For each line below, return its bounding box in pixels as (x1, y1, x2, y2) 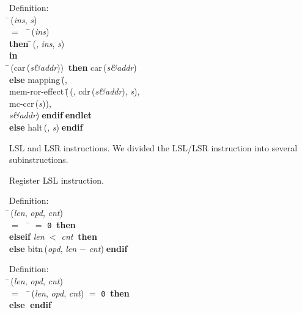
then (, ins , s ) (9, 37, 65, 49)
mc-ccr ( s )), (9, 96, 51, 109)
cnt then (61, 230, 97, 243)
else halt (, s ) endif (9, 120, 83, 133)
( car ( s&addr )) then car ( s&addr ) (10, 60, 137, 73)
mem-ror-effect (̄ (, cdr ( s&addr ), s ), (9, 85, 140, 98)
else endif (9, 298, 51, 311)
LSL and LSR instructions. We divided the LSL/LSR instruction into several (9, 141, 298, 154)
